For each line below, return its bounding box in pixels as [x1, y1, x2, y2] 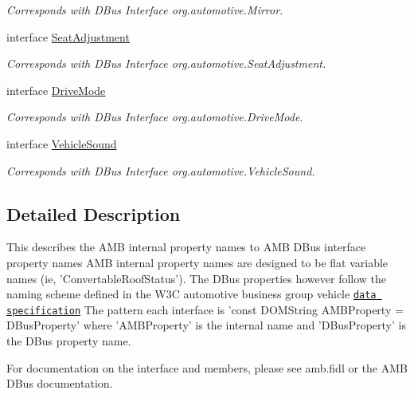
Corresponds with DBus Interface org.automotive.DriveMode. [6, 108, 303, 125]
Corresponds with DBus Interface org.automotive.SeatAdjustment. [6, 55, 326, 72]
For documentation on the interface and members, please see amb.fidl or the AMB [6, 359, 408, 376]
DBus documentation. [6, 375, 113, 392]
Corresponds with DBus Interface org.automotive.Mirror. [6, 2, 283, 18]
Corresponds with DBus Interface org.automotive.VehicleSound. [6, 162, 315, 179]
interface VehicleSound [6, 135, 117, 152]
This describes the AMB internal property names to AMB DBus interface [6, 238, 366, 255]
